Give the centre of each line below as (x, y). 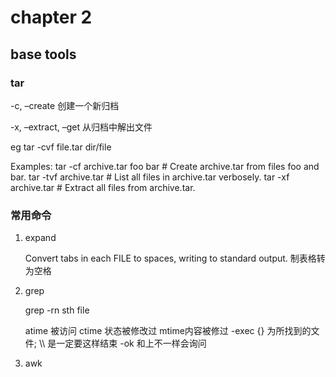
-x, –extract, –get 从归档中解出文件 (81, 127)
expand (40, 238)
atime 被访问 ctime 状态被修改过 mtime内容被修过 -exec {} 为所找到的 (168, 331)
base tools (43, 54)
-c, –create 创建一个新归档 (65, 105)
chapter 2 (51, 17)
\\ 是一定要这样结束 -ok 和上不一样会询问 (122, 343)
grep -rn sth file (57, 310)
